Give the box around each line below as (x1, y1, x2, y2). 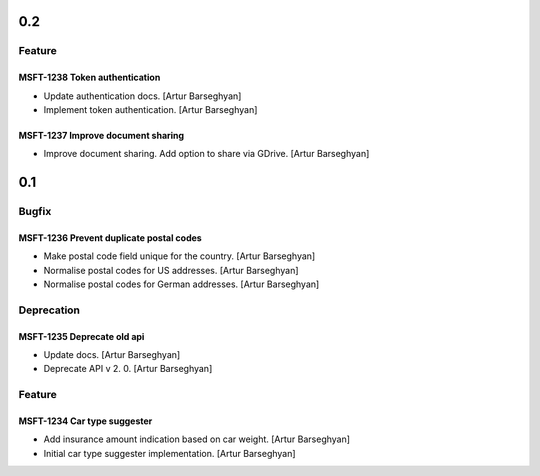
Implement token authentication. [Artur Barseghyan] (43, 103, 258, 115)
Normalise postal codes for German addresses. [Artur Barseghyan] (43, 278, 320, 290)
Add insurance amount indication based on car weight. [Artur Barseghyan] (43, 433, 350, 445)
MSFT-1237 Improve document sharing (18, 129, 185, 141)
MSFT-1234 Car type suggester (18, 415, 153, 427)
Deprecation (18, 303, 80, 317)
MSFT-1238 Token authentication (18, 71, 161, 84)
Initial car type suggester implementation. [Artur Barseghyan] (43, 447, 296, 459)
